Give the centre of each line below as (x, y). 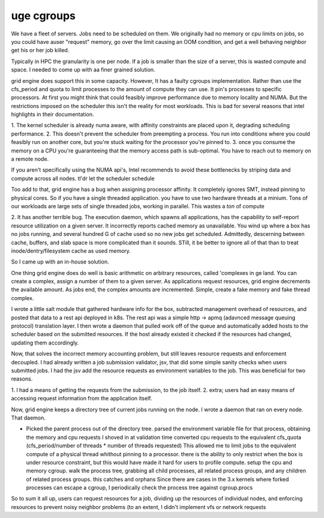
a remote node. (30, 159)
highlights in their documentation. (52, 115)
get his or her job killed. (40, 50)
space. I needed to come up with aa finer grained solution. (83, 70)
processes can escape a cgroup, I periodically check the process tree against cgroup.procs (139, 488)
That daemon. (28, 418)
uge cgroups (43, 16)
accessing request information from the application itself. (82, 399)
